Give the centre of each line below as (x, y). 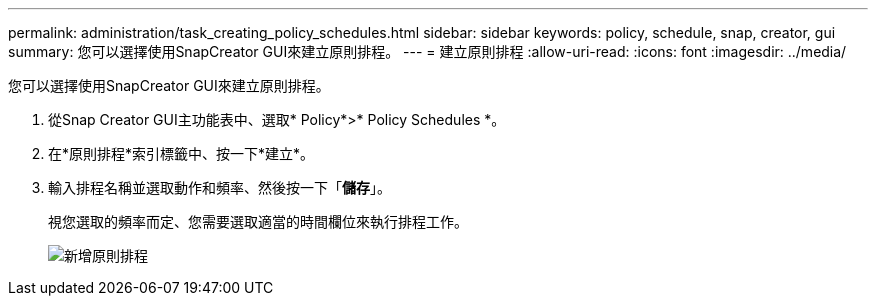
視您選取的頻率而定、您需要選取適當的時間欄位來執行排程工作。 (258, 221)
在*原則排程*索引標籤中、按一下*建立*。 (181, 153)
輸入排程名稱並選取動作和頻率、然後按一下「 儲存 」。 (219, 187)
